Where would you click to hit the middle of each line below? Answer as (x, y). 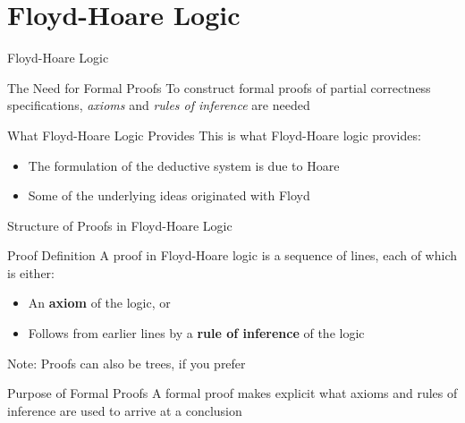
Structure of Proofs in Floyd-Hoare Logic (120, 225)
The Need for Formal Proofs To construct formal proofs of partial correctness (219, 87)
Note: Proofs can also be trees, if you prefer (127, 363)
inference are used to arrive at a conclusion (125, 410)
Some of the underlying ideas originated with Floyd (169, 195)
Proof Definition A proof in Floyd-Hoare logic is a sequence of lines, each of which (232, 255)
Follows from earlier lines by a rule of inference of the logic (196, 333)
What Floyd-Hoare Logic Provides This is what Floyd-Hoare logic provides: (214, 135)
